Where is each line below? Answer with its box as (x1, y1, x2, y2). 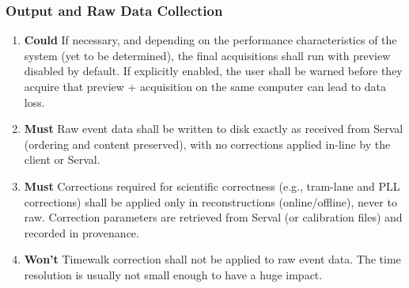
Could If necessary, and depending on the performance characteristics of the (24, 32, 397, 48)
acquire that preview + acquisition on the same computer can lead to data (24, 78, 386, 94)
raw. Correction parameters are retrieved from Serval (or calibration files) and (24, 209, 403, 225)
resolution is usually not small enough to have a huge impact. (24, 266, 323, 282)
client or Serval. (24, 151, 100, 168)
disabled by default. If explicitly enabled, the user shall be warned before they (24, 63, 403, 79)
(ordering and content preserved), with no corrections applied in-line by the (24, 135, 391, 152)
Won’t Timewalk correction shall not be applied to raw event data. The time (24, 251, 401, 267)
